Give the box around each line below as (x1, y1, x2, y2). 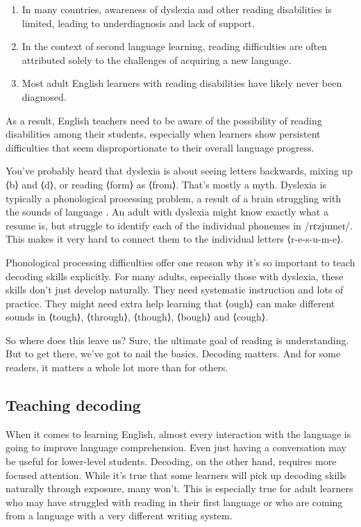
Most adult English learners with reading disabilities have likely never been (22, 76, 342, 90)
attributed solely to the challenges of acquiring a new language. (22, 52, 292, 67)
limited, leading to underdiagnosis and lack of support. (22, 15, 255, 30)
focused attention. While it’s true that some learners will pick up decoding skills (6, 467, 346, 482)
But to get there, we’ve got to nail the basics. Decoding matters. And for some (6, 346, 341, 361)
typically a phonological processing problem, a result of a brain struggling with (6, 190, 342, 205)
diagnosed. (22, 89, 67, 104)
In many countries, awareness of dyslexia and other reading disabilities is (22, 2, 332, 16)
